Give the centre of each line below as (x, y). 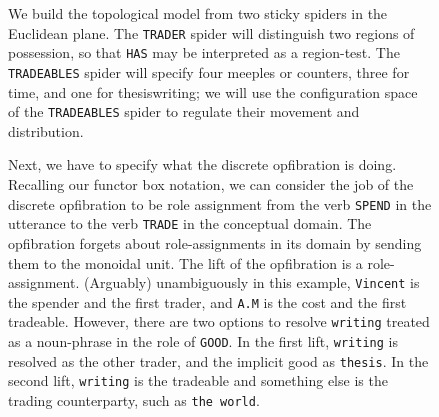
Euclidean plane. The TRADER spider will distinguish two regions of (211, 32)
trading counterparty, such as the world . (134, 400)
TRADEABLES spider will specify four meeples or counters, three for (209, 71)
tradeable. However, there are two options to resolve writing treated (219, 321)
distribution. (46, 130)
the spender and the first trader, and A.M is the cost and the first (207, 301)
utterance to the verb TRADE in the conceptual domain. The (190, 223)
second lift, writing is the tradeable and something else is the (198, 380)
